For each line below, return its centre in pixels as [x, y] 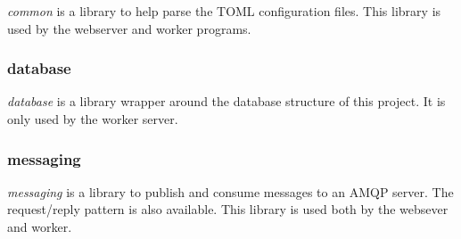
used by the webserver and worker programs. [129, 28]
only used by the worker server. [93, 119]
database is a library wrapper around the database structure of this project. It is [226, 101]
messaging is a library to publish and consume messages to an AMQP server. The [230, 191]
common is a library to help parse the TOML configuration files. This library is [224, 11]
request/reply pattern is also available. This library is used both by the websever [228, 209]
